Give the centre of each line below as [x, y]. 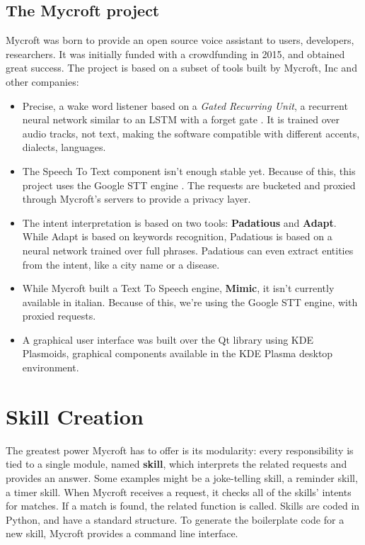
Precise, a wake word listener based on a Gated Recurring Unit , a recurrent [185, 105]
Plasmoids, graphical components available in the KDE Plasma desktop [178, 353]
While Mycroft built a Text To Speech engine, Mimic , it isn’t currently [178, 288]
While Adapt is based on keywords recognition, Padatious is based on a [177, 236]
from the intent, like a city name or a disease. [121, 264]
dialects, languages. [64, 147]
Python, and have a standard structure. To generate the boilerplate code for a [175, 519]
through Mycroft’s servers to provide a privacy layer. [137, 199]
